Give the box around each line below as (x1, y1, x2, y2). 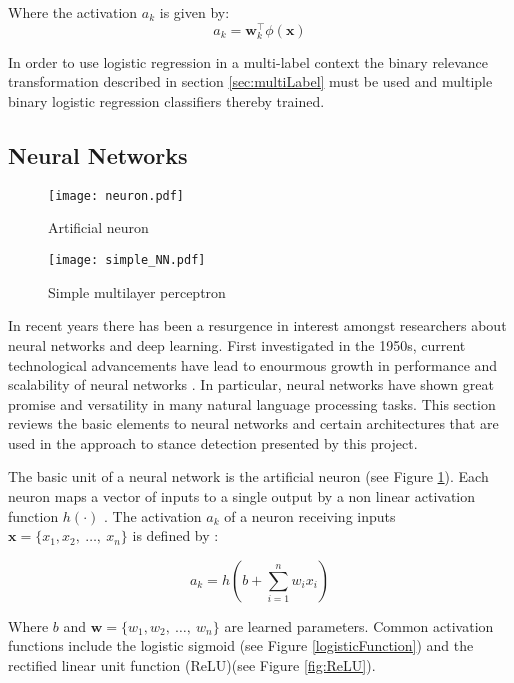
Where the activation (8, 2, 138, 22)
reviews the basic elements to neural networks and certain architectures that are (8, 413, 499, 434)
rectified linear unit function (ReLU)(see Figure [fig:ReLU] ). (8, 655, 376, 676)
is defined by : (132, 525, 219, 546)
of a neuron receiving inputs (224, 505, 396, 526)
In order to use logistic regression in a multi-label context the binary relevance (8, 51, 489, 72)
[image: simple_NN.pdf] (48, 253, 206, 268)
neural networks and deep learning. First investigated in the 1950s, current (8, 334, 466, 355)
